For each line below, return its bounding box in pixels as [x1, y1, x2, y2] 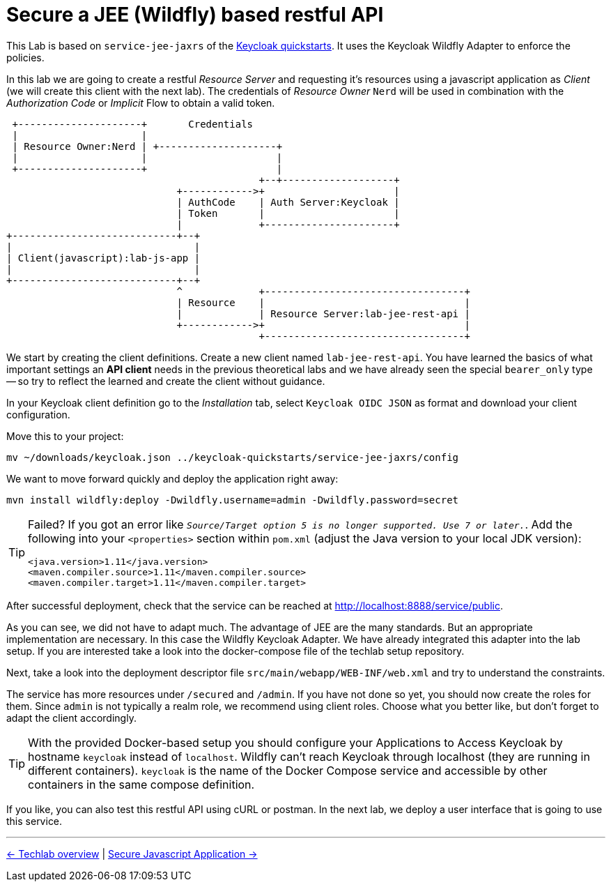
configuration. [6, 408, 70, 420]
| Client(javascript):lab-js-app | [6, 252, 201, 264]
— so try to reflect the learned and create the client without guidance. [6, 374, 325, 387]
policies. [6, 51, 45, 63]
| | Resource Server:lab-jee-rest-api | [176, 308, 470, 319]
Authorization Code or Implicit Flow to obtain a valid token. [6, 96, 275, 109]
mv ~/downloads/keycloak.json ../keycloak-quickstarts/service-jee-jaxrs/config [6, 451, 459, 463]
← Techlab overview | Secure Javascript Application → [6, 847, 258, 860]
